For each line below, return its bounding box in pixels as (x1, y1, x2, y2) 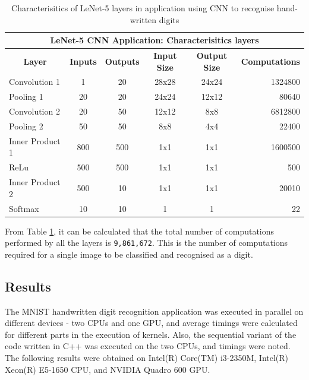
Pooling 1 (9, 90, 43, 103)
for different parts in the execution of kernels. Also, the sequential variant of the (5, 328, 297, 340)
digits (159, 13, 179, 26)
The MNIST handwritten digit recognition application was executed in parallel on (5, 305, 304, 317)
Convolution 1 (9, 75, 60, 88)
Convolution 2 (9, 105, 60, 118)
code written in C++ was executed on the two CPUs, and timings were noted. (5, 340, 291, 352)
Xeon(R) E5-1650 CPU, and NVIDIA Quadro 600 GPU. (5, 363, 210, 375)
